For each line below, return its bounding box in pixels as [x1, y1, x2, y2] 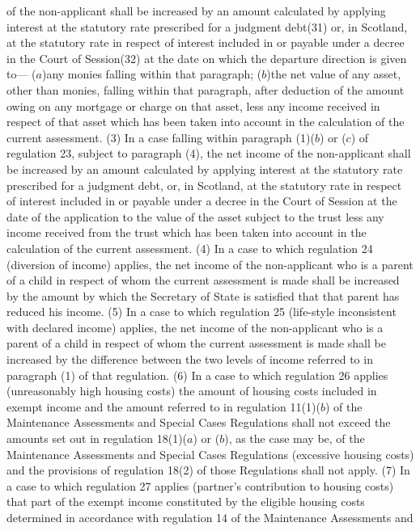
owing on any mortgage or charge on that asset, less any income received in [6, 97, 380, 114]
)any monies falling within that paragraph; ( [41, 65, 262, 82]
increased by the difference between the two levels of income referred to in [6, 351, 373, 368]
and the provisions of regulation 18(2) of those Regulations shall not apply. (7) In [6, 461, 410, 478]
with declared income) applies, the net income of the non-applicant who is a [6, 318, 384, 335]
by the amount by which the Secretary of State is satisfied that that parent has [6, 287, 400, 304]
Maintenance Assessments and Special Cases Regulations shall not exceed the [6, 414, 391, 431]
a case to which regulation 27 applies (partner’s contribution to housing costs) [6, 477, 394, 494]
